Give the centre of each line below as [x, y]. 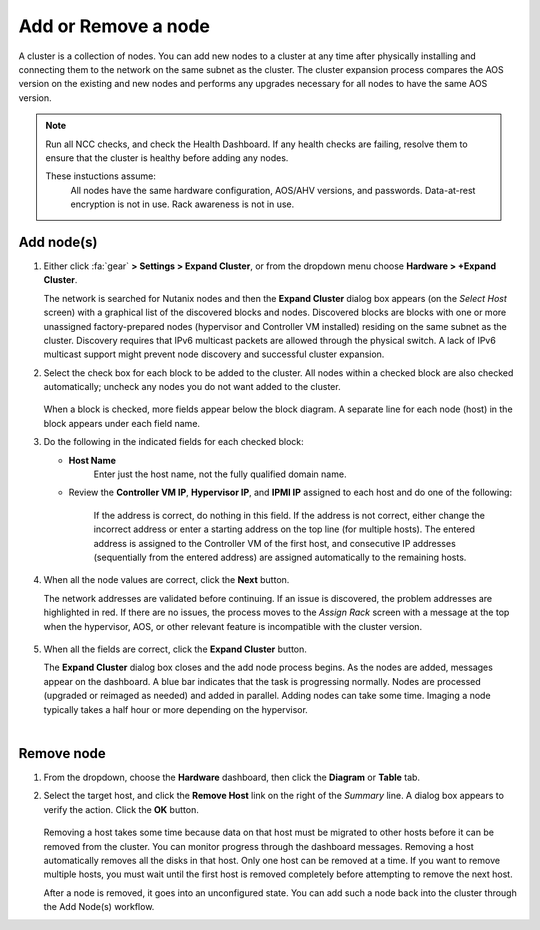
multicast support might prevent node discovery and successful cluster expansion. [214, 354]
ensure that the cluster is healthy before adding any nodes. [167, 157]
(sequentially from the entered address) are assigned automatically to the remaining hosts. [280, 557]
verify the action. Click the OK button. [121, 809]
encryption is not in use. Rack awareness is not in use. [182, 204]
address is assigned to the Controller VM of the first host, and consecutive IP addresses [275, 543]
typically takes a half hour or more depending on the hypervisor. [176, 709]
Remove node [62, 753]
